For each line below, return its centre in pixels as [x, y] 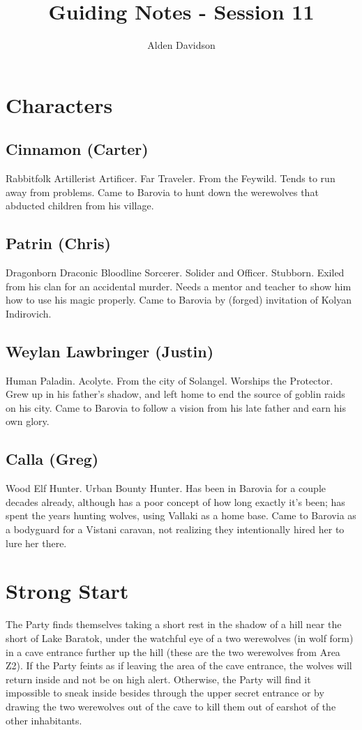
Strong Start [67, 591]
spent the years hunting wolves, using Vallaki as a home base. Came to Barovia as [181, 515]
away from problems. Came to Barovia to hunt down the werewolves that [162, 192]
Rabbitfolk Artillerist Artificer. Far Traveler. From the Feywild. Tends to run [171, 178]
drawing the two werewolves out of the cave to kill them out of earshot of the [171, 706]
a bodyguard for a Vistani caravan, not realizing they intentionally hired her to [175, 529]
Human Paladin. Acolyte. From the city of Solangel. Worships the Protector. [169, 380]
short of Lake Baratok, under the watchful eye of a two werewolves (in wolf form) [180, 638]
